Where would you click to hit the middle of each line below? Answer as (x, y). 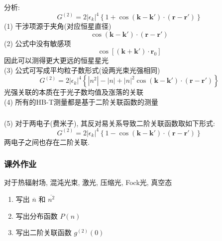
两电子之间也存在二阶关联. (47, 142)
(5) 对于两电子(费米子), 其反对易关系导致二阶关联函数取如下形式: (110, 123)
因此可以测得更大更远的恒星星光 (56, 60)
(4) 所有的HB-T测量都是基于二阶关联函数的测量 (81, 101)
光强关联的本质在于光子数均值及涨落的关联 (74, 92)
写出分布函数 (37, 215)
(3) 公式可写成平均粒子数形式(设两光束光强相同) (82, 70)
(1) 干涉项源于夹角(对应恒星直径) (58, 26)
